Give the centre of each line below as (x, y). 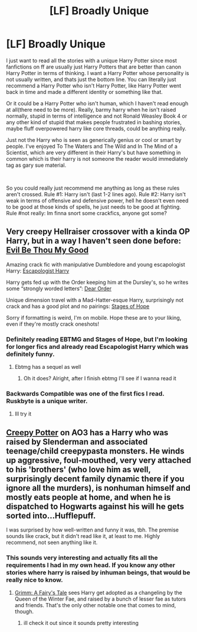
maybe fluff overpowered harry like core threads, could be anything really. (96, 128)
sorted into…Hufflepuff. (51, 516)
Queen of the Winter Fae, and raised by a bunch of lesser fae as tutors (100, 599)
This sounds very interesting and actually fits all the (82, 558)
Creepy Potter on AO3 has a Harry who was (87, 432)
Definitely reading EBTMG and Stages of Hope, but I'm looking (97, 339)
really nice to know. (35, 580)
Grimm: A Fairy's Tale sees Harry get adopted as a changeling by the (98, 593)
